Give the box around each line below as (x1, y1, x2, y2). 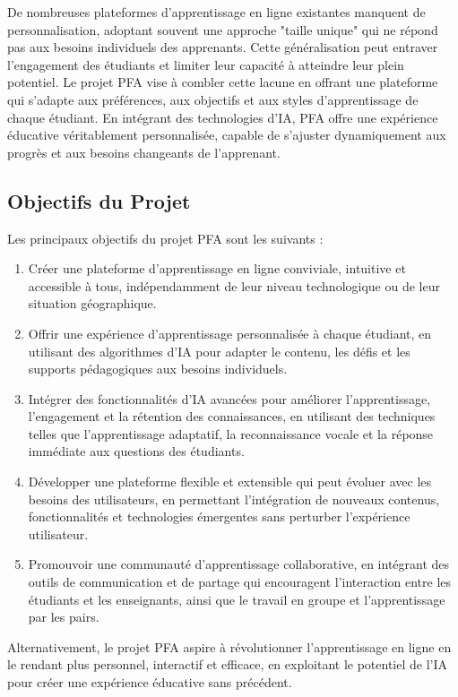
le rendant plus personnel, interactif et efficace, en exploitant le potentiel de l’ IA (7, 655, 448, 674)
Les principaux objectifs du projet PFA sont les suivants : (7, 228, 324, 247)
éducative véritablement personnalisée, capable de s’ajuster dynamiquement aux (7, 125, 446, 144)
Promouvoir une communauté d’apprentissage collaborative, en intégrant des (28, 555, 450, 573)
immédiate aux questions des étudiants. (28, 442, 245, 460)
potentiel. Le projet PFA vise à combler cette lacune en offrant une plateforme (7, 73, 438, 91)
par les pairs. (28, 607, 99, 626)
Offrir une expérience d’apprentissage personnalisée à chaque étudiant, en (28, 323, 432, 342)
